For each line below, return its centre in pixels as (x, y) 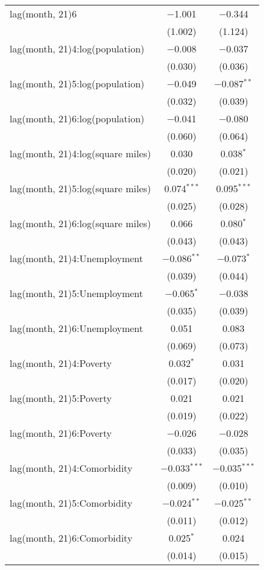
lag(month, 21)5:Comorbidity (71, 503)
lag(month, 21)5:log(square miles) (80, 188)
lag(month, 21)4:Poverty (61, 363)
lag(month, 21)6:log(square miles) (80, 223)
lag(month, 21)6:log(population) (77, 118)
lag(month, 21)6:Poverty (61, 433)
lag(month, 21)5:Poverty (61, 398)
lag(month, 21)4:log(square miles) (80, 153)
